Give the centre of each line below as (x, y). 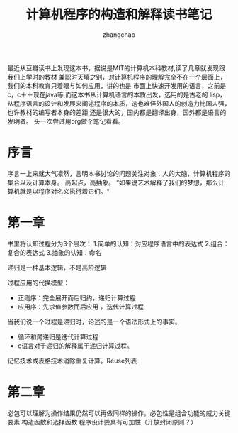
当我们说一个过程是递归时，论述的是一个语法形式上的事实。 (94, 322)
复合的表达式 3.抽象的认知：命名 (55, 252)
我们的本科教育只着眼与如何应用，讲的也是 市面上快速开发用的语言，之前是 (117, 85)
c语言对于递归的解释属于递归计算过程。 (75, 346)
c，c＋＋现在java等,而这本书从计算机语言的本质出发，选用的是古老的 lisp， (117, 94)
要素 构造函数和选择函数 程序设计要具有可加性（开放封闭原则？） (102, 422)
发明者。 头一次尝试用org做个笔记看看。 (66, 121)
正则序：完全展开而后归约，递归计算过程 (76, 297)
